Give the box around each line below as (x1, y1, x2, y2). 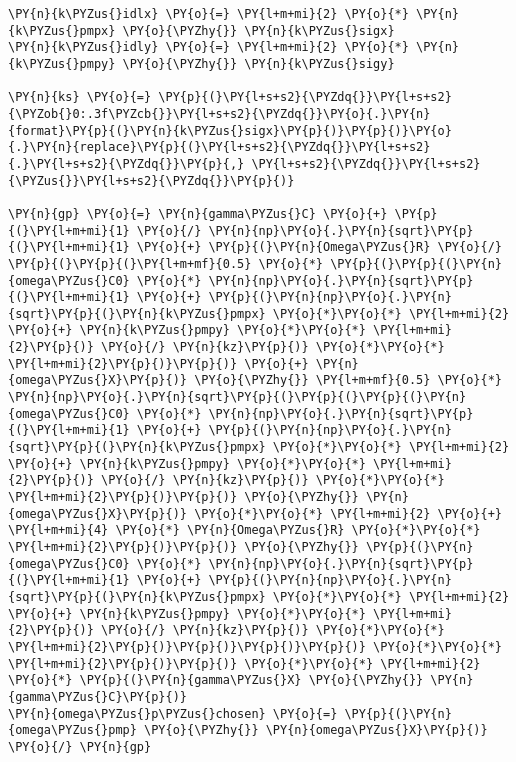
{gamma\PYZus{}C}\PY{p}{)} (8, 689, 187, 704)
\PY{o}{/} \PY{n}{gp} (8, 739, 152, 754)
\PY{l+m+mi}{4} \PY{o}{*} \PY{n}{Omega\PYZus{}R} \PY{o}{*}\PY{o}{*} (8, 523, 481, 538)
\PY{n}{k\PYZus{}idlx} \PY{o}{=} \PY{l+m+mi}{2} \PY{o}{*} (8, 7, 409, 21)
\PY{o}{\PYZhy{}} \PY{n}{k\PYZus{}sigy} (122, 56, 395, 71)
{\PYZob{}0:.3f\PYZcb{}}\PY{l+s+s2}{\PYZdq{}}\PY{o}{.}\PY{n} (8, 106, 431, 121)
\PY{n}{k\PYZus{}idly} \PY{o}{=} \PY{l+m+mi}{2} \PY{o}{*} (8, 40, 409, 55)
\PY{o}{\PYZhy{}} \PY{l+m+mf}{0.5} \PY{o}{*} (194, 373, 502, 388)
